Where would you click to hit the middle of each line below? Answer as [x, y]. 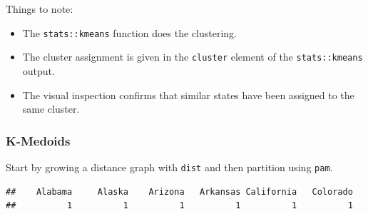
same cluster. [51, 109]
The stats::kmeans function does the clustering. [129, 32]
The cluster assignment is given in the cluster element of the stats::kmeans [193, 57]
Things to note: [40, 9]
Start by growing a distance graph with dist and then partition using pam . [169, 167]
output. [39, 70]
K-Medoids [38, 140]
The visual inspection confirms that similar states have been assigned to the [188, 95]
